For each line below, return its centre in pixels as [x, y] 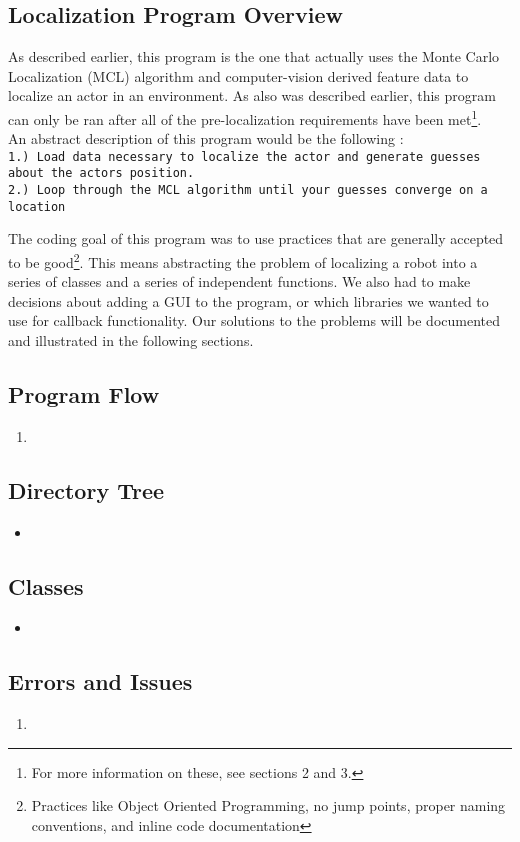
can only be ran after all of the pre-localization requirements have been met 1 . [245, 117]
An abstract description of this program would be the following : [206, 138]
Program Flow [84, 394]
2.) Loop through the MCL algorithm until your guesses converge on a [248, 190]
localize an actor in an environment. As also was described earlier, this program [252, 95]
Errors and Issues [100, 681]
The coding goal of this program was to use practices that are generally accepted [256, 238]
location [37, 206]
